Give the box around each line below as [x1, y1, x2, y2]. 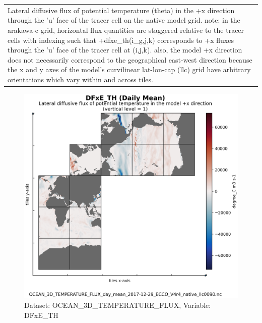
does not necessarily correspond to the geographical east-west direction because [8, 54, 252, 65]
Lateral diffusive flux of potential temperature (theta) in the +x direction [8, 5, 235, 15]
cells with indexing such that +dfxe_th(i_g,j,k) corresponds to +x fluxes [8, 34, 234, 45]
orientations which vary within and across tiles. [8, 74, 153, 84]
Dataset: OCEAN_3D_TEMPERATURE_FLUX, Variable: [24, 300, 211, 310]
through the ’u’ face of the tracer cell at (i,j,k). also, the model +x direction [8, 44, 242, 55]
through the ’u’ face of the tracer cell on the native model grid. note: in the [8, 15, 240, 25]
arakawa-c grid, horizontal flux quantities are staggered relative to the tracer [8, 24, 244, 35]
